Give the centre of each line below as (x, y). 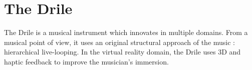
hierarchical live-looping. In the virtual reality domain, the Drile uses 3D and (122, 52)
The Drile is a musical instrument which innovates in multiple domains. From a (126, 32)
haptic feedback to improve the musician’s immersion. (86, 61)
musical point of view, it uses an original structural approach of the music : (119, 42)
